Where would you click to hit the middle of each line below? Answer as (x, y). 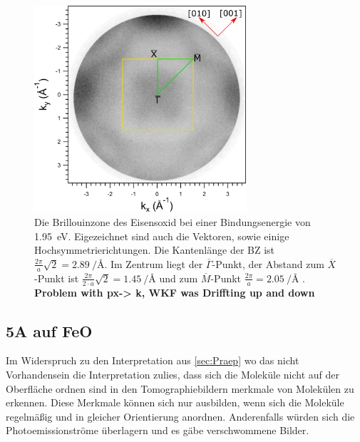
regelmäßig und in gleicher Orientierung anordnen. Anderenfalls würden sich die (180, 416)
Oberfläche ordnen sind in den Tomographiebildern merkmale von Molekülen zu (180, 388)
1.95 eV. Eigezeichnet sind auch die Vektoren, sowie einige (162, 236)
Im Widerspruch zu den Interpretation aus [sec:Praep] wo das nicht (153, 360)
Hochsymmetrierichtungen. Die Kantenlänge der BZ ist (155, 250)
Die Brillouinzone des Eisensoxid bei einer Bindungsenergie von (173, 222)
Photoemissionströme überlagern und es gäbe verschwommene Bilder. (158, 430)
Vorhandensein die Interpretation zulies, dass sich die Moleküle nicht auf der (173, 374)
